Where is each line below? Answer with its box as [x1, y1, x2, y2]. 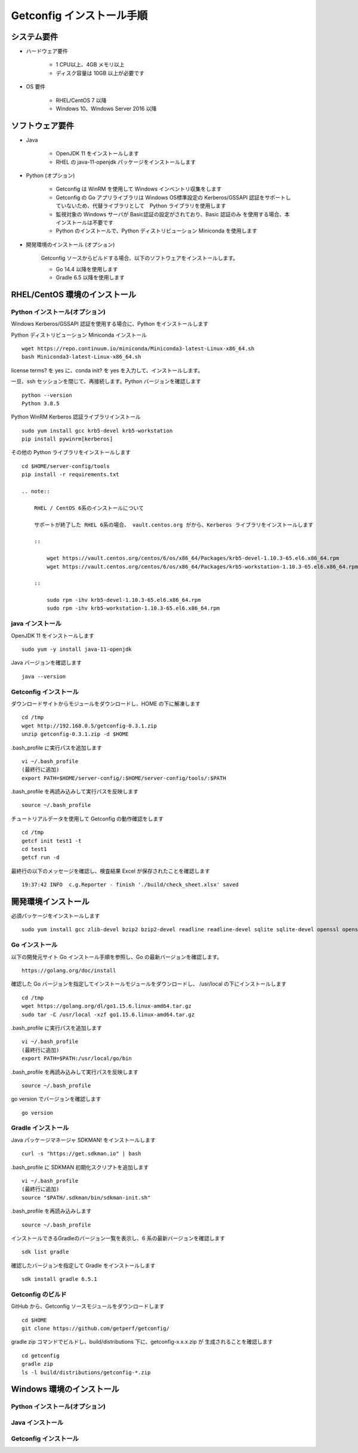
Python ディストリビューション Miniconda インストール [11, 331, 147, 338]
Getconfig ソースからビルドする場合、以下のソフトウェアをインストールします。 [41, 255, 239, 262]
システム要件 [11, 32, 58, 42]
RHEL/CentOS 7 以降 [55, 96, 107, 104]
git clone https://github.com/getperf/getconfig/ [21, 1325, 170, 1332]
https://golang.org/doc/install [21, 967, 116, 974]
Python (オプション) [26, 172, 75, 179]
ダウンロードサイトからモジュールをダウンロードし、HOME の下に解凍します [11, 700, 201, 707]
